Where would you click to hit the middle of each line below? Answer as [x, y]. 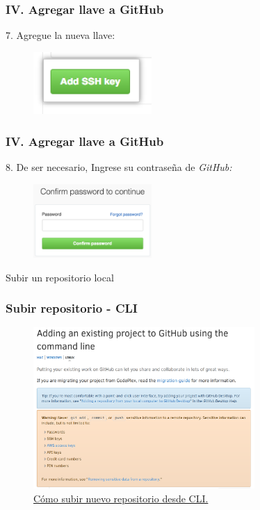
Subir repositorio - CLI [72, 308]
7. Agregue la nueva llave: [60, 35]
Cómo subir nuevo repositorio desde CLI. [121, 499]
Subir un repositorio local [60, 277]
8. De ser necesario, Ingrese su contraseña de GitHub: [119, 167]
